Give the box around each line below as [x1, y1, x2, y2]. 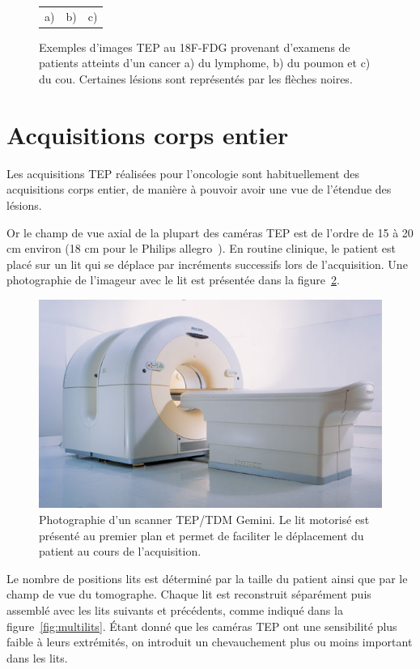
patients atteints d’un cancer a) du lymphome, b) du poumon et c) [39, 54, 371, 71]
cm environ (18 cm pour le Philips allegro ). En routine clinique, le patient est [6, 240, 397, 257]
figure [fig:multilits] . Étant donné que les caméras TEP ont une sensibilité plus [6, 617, 397, 634]
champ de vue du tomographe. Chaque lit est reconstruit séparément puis [6, 586, 371, 603]
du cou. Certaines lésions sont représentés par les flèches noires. [39, 70, 353, 87]
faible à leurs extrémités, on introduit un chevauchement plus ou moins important [6, 633, 413, 650]
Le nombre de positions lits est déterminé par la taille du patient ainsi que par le [6, 569, 408, 586]
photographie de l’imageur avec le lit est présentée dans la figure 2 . [6, 271, 340, 288]
